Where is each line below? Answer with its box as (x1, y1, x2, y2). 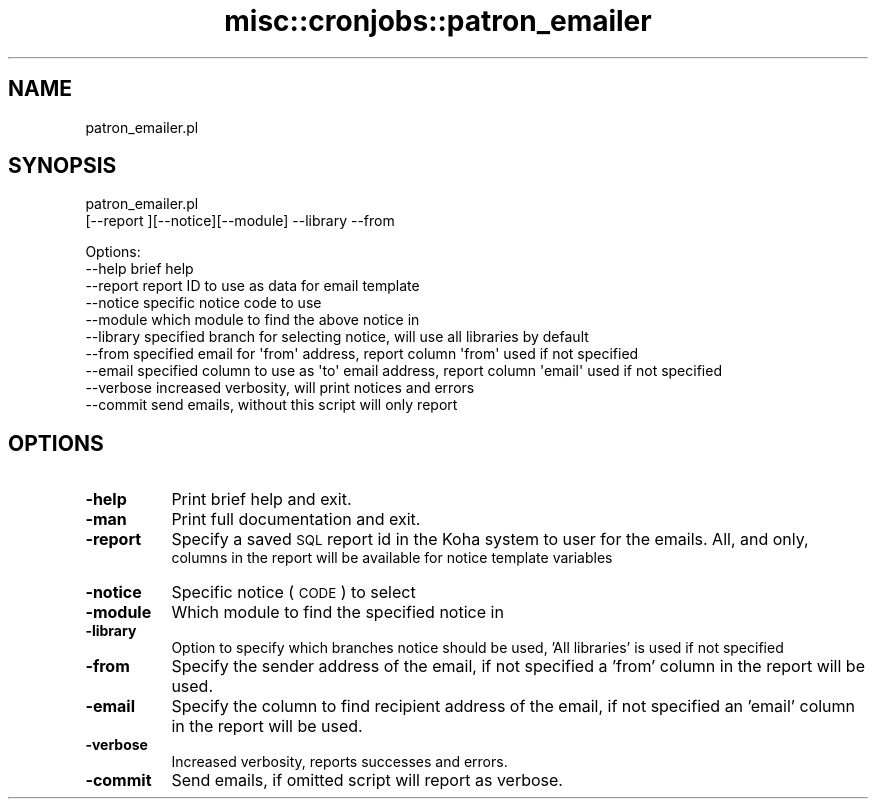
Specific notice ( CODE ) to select (171, 582, 416, 603)
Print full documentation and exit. (171, 509, 421, 530)
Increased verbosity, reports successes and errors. (171, 753, 508, 771)
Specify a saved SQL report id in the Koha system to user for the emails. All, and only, (171, 529, 809, 550)
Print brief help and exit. (171, 489, 352, 510)
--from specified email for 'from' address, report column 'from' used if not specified (85, 345, 639, 363)
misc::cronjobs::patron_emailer (224, 4, 652, 38)
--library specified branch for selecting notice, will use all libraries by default (85, 328, 589, 346)
